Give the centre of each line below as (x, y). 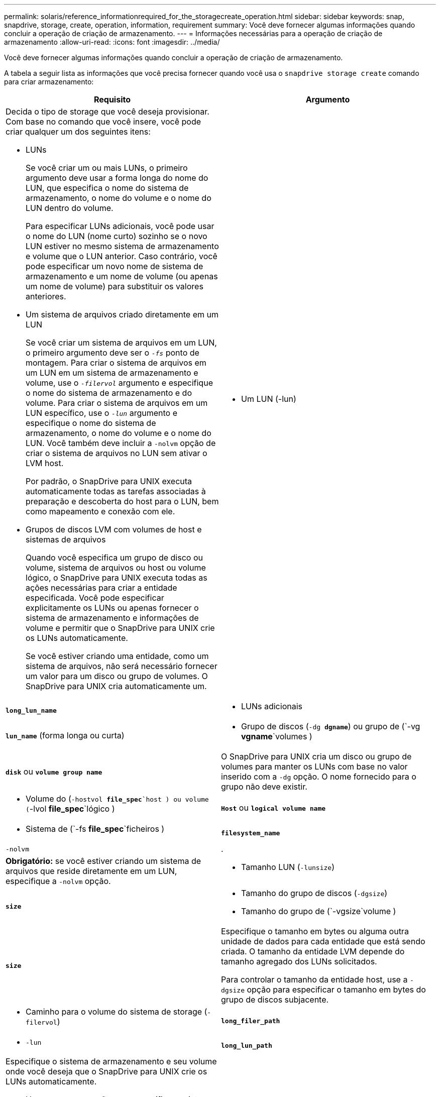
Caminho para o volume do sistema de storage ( (117, 1012)
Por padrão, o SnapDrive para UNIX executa (109, 481)
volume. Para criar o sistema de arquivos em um (117, 403)
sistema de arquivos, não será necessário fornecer (122, 666)
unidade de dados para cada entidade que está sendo (323, 941)
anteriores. (46, 296)
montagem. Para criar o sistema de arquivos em (116, 363)
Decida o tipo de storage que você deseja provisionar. (107, 112)
